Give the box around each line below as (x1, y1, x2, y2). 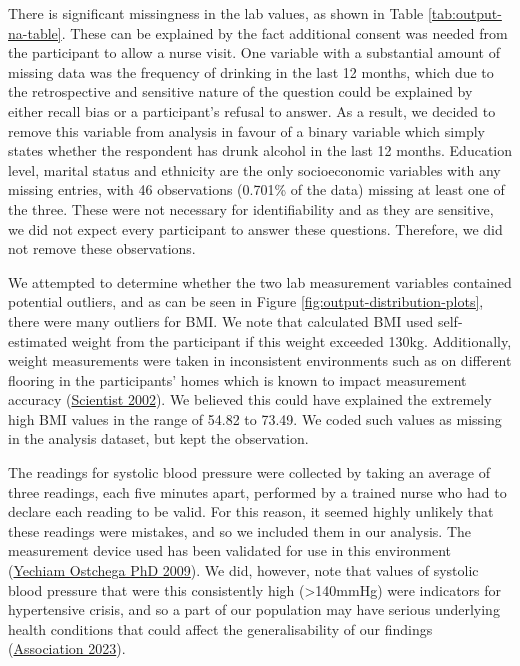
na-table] (8, 22, 62, 43)
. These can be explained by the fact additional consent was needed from (61, 22, 508, 43)
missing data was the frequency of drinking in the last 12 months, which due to (8, 61, 494, 82)
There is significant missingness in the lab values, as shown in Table (8, 3, 424, 23)
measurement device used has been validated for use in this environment (8, 540, 452, 561)
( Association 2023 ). (8, 638, 126, 659)
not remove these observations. (8, 238, 196, 259)
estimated (8, 330, 68, 351)
